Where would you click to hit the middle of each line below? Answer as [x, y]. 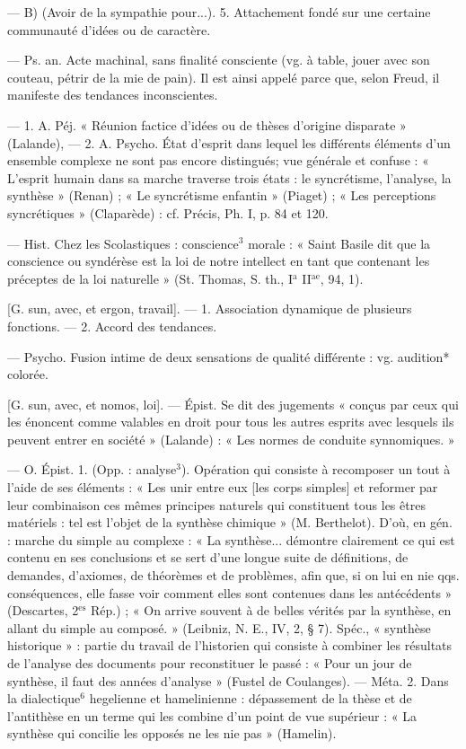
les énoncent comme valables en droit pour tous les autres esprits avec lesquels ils [231, 422]
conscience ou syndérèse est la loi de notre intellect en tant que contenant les [219, 261]
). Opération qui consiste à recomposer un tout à [316, 469]
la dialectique [44, 698]
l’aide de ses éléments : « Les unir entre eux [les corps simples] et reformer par [223, 487]
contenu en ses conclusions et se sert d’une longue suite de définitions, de [208, 557]
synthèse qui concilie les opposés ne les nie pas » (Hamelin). [172, 733]
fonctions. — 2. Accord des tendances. [112, 326]
